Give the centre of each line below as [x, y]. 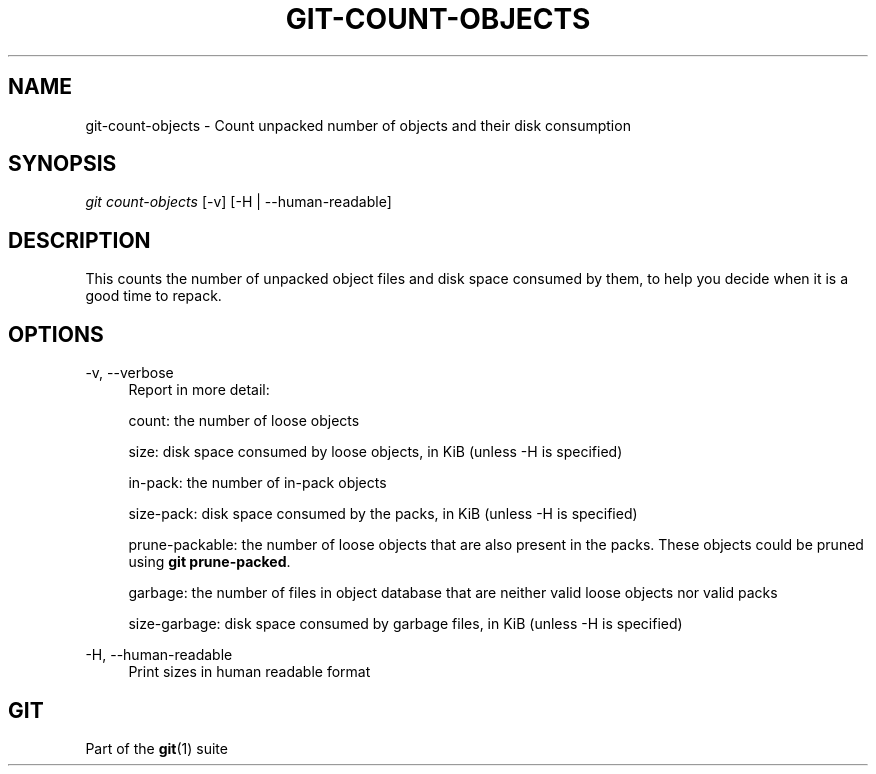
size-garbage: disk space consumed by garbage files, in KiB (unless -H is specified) [405, 624]
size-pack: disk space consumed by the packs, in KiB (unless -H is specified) [383, 514]
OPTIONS [56, 334]
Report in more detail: [199, 390]
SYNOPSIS [62, 164]
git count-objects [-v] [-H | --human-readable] [238, 202]
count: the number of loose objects [244, 421]
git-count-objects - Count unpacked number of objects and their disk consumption [358, 125]
